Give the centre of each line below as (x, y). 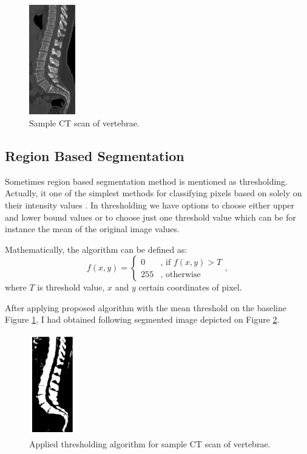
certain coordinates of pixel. (190, 287)
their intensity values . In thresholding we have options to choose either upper (150, 205)
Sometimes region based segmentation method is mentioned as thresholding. (147, 181)
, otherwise (180, 274)
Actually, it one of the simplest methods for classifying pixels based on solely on (153, 193)
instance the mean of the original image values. (92, 229)
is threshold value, (71, 287)
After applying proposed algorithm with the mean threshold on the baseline (146, 307)
